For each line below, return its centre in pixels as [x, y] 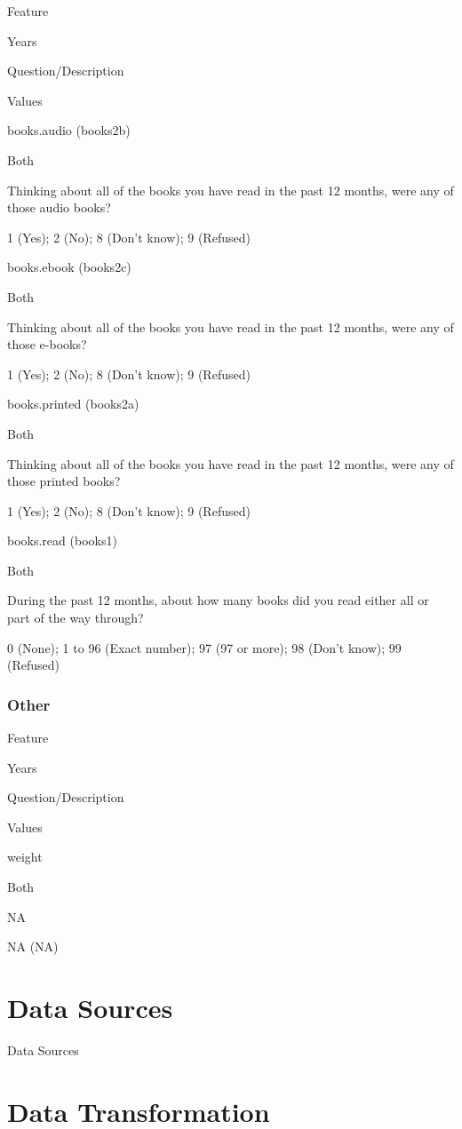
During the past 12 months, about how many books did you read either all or [218, 600]
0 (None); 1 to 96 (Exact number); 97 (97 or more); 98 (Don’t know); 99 [204, 647]
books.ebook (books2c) [69, 267]
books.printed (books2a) [73, 404]
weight [25, 857]
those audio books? [59, 207]
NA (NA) [33, 946]
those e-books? [47, 344]
